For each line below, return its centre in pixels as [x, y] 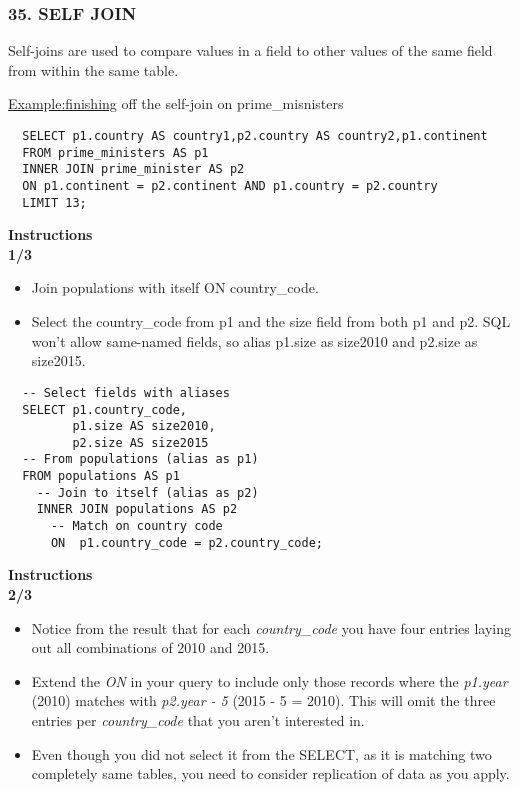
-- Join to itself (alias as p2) [147, 492]
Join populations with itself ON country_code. [175, 287]
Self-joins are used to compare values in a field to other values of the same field [250, 50]
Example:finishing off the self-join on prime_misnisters [176, 103]
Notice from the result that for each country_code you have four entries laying [271, 627]
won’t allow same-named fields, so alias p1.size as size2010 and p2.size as [254, 340]
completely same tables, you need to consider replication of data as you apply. [270, 773]
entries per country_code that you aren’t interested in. [198, 719]
